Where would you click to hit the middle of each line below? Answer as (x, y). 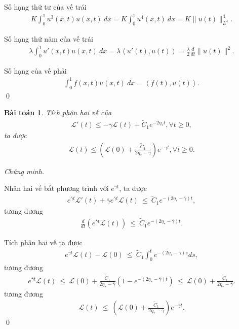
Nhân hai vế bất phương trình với (56, 188)
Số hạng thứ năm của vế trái (49, 38)
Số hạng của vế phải (35, 70)
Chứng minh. (24, 171)
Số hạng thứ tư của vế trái (45, 7)
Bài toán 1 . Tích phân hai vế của (58, 112)
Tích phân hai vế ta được (43, 242)
